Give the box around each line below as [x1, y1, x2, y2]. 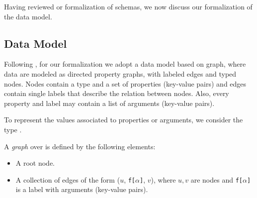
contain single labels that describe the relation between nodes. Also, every [4, 88, 229, 99]
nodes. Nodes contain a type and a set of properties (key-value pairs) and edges [4, 78, 247, 89]
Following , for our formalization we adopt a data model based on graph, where [4, 59, 246, 69]
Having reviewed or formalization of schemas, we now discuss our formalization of [4, 1, 253, 11]
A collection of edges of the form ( [15, 174, 120, 185]
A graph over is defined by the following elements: [4, 141, 156, 151]
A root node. [15, 158, 55, 168]
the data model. [4, 11, 52, 21]
